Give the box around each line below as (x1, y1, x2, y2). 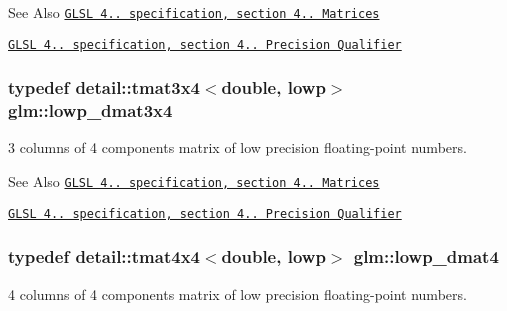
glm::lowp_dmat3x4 (8, 98, 173, 123)
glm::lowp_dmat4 (353, 244, 499, 269)
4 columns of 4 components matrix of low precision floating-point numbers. (8, 283, 467, 304)
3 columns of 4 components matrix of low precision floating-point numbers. (8, 137, 467, 158)
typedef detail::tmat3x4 (8, 75, 200, 100)
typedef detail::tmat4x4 (8, 244, 200, 269)
